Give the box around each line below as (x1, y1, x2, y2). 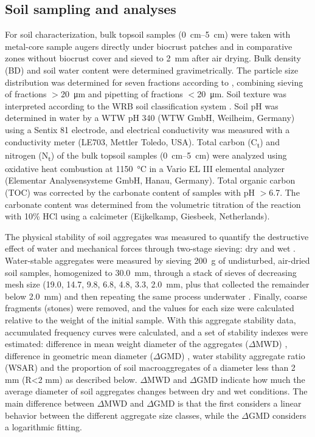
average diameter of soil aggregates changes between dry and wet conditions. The (5, 385, 308, 397)
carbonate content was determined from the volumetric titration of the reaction (5, 198, 301, 210)
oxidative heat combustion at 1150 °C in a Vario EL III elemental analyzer (5, 162, 285, 174)
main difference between (5, 397, 95, 410)
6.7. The (269, 185, 300, 198)
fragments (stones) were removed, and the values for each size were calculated (5, 301, 294, 314)
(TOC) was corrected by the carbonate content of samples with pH (5, 185, 255, 198)
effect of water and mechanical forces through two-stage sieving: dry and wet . (5, 242, 296, 255)
